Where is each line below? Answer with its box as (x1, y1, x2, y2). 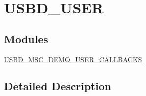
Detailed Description (4, 78, 112, 93)
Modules (4, 31, 48, 46)
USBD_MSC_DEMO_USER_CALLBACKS (4, 54, 142, 64)
